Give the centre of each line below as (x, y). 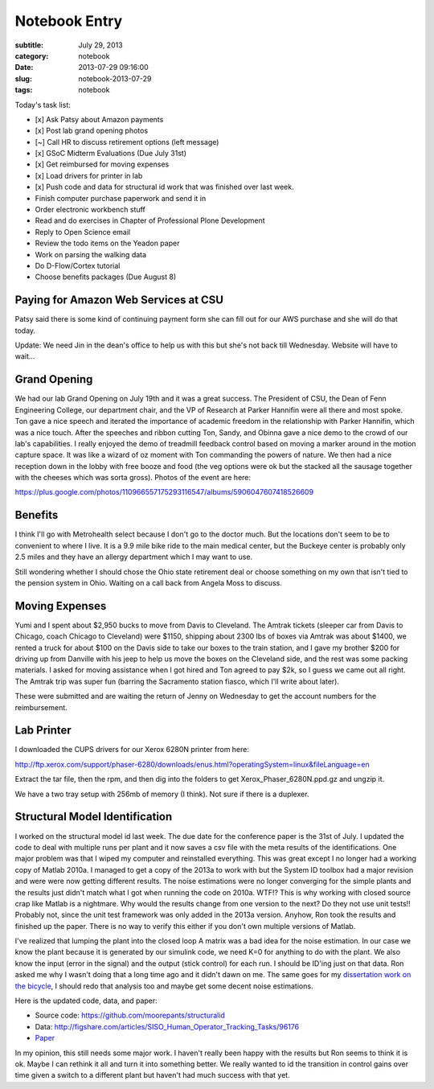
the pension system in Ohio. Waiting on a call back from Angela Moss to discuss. (149, 582)
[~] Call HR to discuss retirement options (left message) (127, 142)
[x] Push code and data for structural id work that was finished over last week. (164, 187)
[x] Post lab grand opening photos (92, 131)
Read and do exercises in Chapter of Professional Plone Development (150, 220)
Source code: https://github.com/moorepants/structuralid (130, 1015)
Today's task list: (43, 105)
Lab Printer (43, 731)
